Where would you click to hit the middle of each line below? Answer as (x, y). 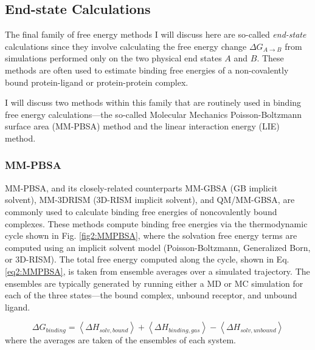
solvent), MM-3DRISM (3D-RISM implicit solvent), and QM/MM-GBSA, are (150, 200)
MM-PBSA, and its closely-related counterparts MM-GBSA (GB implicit (141, 187)
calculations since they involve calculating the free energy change (126, 46)
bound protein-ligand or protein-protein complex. (97, 82)
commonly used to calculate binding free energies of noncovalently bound (141, 211)
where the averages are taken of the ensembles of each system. (120, 340)
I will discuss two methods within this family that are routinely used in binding (153, 102)
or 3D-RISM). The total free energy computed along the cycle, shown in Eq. (147, 259)
